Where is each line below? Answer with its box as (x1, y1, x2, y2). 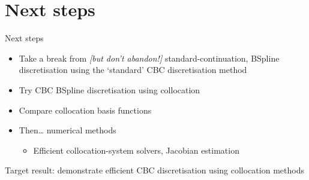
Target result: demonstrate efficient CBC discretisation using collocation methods (5, 164, 304, 176)
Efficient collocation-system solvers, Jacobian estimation (33, 144, 239, 156)
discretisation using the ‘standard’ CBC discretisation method (19, 63, 247, 76)
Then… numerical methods (19, 124, 116, 136)
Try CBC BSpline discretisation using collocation (19, 83, 200, 96)
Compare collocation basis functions (19, 103, 152, 116)
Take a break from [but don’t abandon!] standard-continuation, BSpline (19, 51, 280, 64)
